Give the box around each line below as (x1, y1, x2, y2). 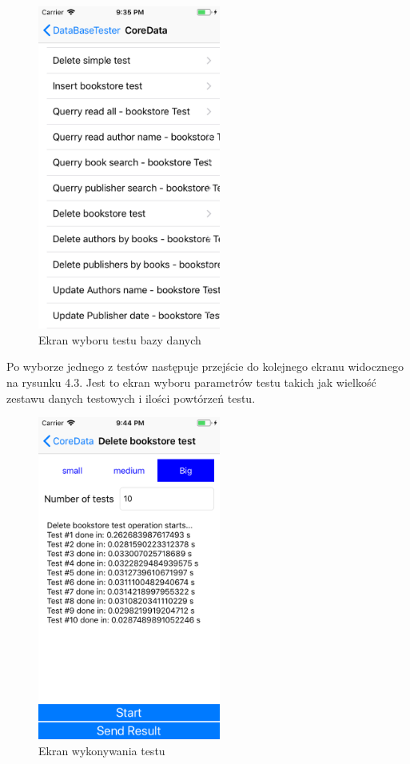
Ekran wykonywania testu (38, 742, 165, 758)
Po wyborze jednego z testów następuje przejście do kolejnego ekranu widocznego (6, 358, 404, 375)
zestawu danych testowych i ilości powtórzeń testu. (6, 389, 256, 406)
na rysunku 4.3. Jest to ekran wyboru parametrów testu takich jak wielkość (6, 373, 376, 390)
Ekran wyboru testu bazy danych (38, 331, 201, 348)
